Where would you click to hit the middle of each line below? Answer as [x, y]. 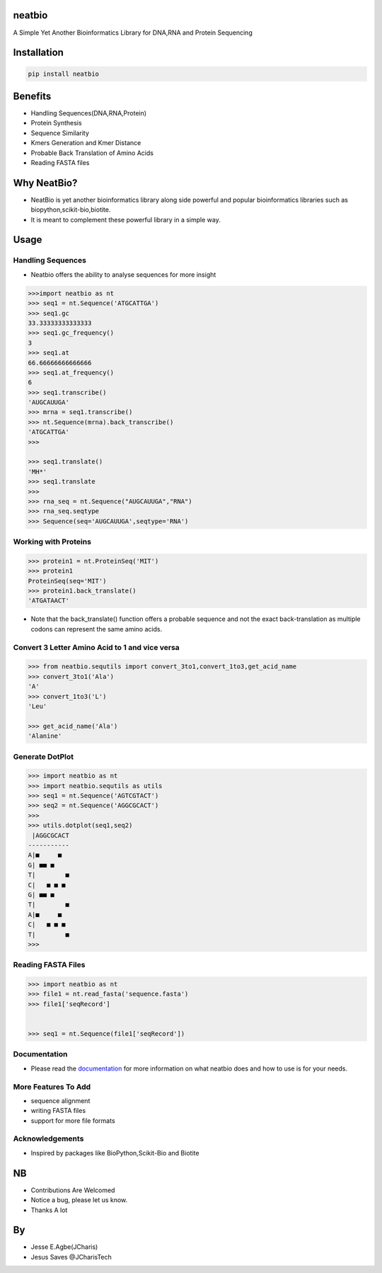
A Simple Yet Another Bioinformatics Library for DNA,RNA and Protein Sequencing [133, 33]
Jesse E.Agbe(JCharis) [64, 1247]
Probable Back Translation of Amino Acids [92, 153]
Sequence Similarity [60, 133]
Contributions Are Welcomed [73, 1190]
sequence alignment [60, 1100]
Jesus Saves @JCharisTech [71, 1257]
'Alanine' [45, 736]
